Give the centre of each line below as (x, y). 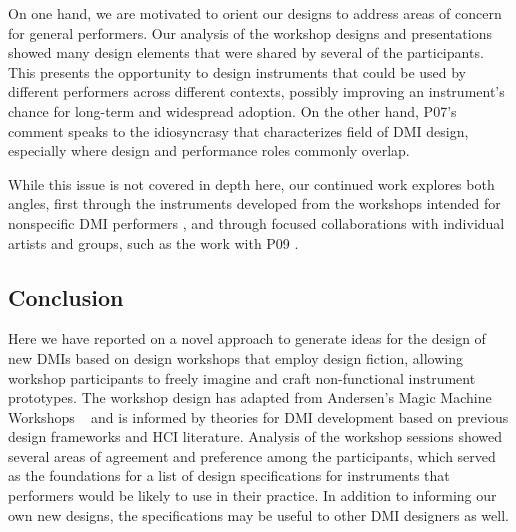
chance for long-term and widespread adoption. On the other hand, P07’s (232, 110)
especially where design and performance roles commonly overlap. (209, 150)
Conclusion (66, 296)
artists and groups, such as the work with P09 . (153, 242)
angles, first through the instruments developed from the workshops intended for (254, 203)
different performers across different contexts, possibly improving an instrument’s (256, 91)
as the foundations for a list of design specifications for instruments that (229, 475)
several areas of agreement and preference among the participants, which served (252, 455)
